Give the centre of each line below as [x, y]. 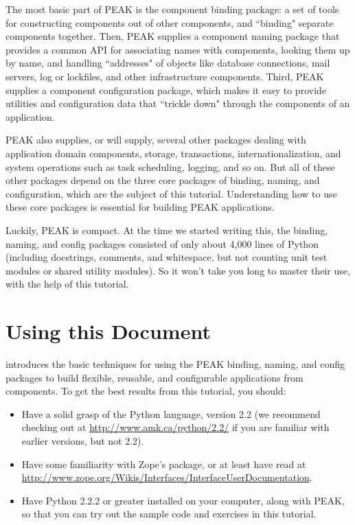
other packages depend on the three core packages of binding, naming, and [163, 180]
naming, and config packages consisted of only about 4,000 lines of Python [162, 243]
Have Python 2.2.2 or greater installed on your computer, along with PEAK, [183, 500]
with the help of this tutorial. [67, 284]
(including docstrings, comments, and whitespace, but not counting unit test [167, 257]
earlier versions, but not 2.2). [83, 440]
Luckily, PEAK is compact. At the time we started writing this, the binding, [167, 230]
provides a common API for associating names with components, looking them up [178, 49]
